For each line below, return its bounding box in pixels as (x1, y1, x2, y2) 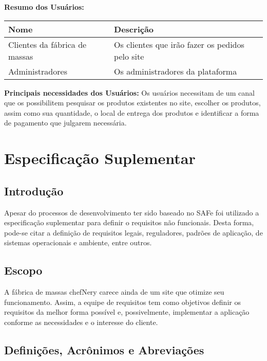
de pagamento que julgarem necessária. (4, 117, 127, 128)
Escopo (4, 262, 43, 278)
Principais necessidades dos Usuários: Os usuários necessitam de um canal (4, 87, 255, 98)
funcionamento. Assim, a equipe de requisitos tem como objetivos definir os (4, 296, 241, 307)
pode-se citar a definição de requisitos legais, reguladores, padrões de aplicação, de (4, 227, 263, 238)
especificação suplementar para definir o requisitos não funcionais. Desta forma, (4, 217, 254, 228)
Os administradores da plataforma (114, 65, 237, 77)
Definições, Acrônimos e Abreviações (4, 341, 204, 357)
